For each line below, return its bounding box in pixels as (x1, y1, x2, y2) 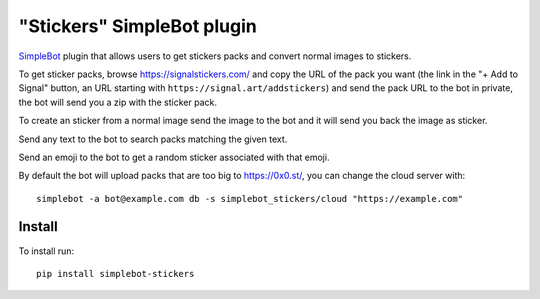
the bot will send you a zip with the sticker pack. (18, 96, 217, 108)
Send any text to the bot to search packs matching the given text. (18, 133, 288, 145)
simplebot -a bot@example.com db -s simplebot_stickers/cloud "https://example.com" (36, 193, 464, 204)
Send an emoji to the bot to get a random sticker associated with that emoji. (18, 151, 330, 163)
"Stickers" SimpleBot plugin (18, 15, 257, 37)
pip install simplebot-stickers (36, 268, 195, 279)
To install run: (18, 245, 75, 257)
